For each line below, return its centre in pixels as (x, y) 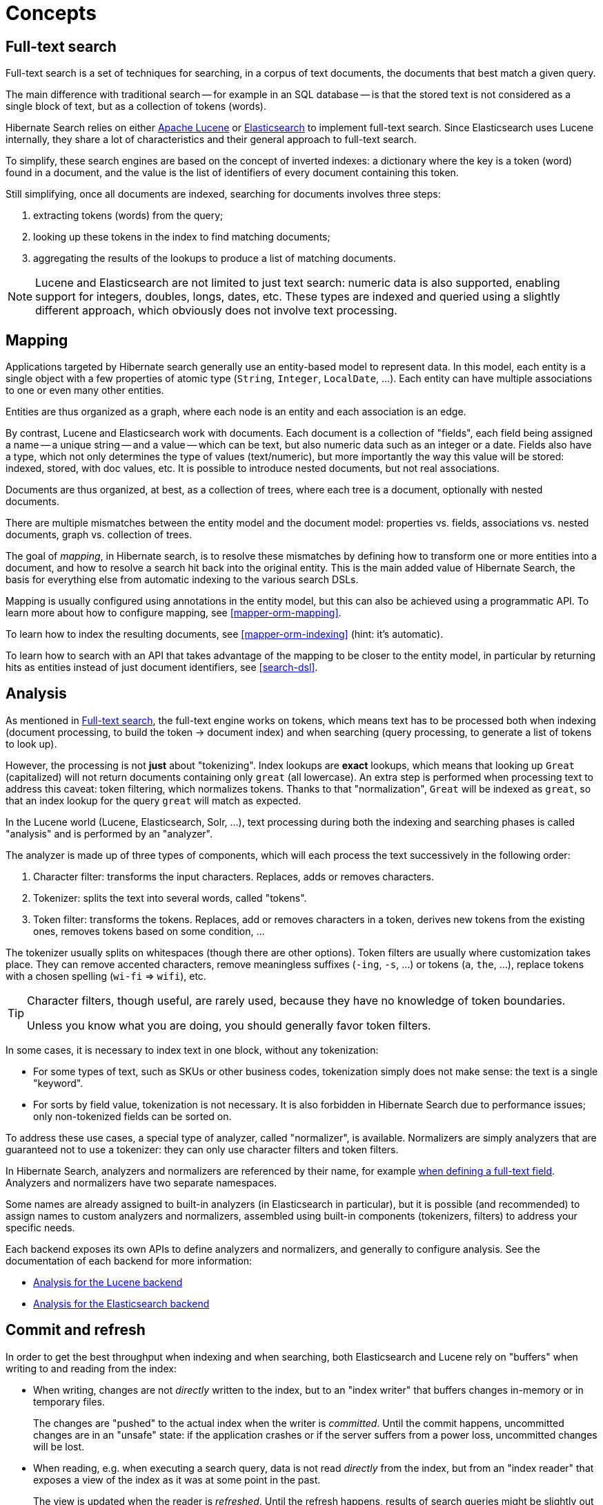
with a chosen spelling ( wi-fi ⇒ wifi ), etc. (106, 976)
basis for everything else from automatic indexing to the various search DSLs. (182, 580)
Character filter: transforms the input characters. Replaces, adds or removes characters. (234, 876)
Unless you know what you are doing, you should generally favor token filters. (229, 1025)
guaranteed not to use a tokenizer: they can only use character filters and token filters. (202, 1149)
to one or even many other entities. (85, 390)
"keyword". (58, 1083)
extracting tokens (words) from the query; (128, 216)
